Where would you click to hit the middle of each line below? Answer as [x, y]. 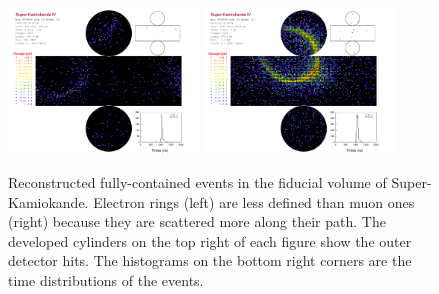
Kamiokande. [48, 201]
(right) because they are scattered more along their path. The [197, 221]
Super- [411, 182]
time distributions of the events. [106, 280]
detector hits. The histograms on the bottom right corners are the [210, 260]
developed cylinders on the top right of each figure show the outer [210, 240]
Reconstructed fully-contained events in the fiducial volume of [197, 182]
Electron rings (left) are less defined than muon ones [254, 201]
